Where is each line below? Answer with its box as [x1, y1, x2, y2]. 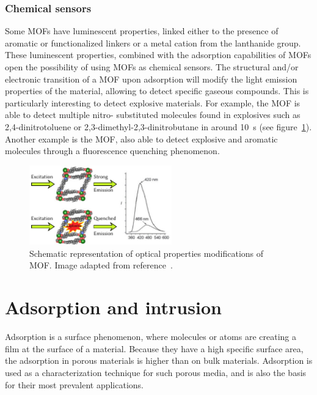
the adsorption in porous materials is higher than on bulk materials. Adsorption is [5, 354, 313, 367]
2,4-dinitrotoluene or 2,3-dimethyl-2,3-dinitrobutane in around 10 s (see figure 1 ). [5, 120, 312, 133]
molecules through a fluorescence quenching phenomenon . [5, 144, 220, 157]
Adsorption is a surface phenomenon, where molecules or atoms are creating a [5, 330, 296, 343]
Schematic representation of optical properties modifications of [29, 246, 264, 259]
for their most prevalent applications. [5, 378, 144, 391]
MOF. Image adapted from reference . [29, 259, 173, 271]
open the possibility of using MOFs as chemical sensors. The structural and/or [5, 61, 299, 73]
